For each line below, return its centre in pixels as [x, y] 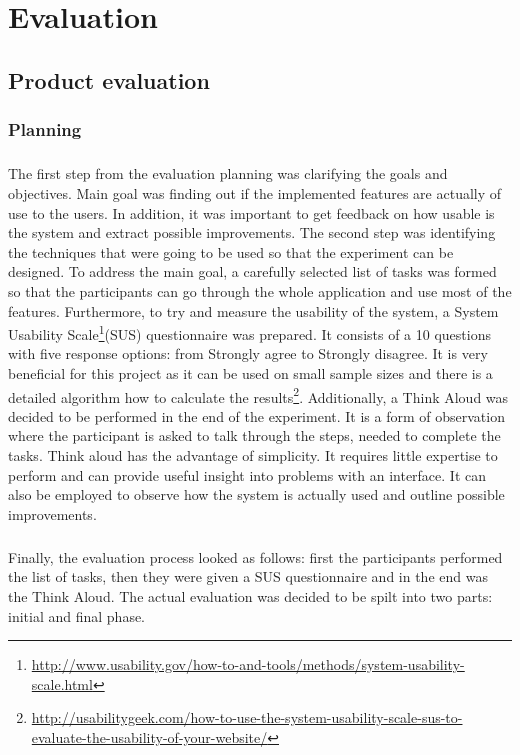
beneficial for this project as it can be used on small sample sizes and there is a [250, 372]
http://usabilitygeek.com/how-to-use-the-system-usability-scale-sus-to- [247, 717]
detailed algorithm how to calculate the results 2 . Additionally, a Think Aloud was [258, 395]
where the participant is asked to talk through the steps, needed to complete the [254, 435]
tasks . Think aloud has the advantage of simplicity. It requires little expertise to [253, 455]
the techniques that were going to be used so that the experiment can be [231, 251]
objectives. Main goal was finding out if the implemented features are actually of [255, 192]
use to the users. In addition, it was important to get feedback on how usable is [251, 212]
